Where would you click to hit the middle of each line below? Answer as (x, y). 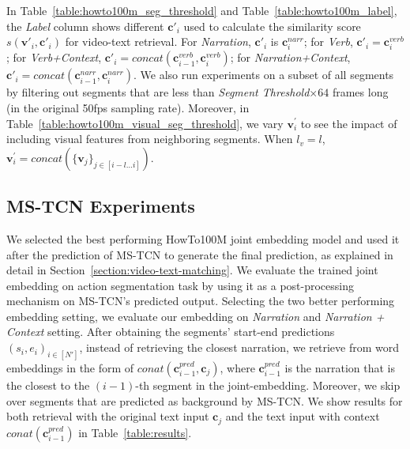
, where (237, 367)
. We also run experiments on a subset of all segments (264, 75)
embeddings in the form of (70, 367)
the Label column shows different (85, 26)
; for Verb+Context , (54, 57)
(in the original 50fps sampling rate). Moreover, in (128, 107)
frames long (360, 92)
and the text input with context (303, 416)
